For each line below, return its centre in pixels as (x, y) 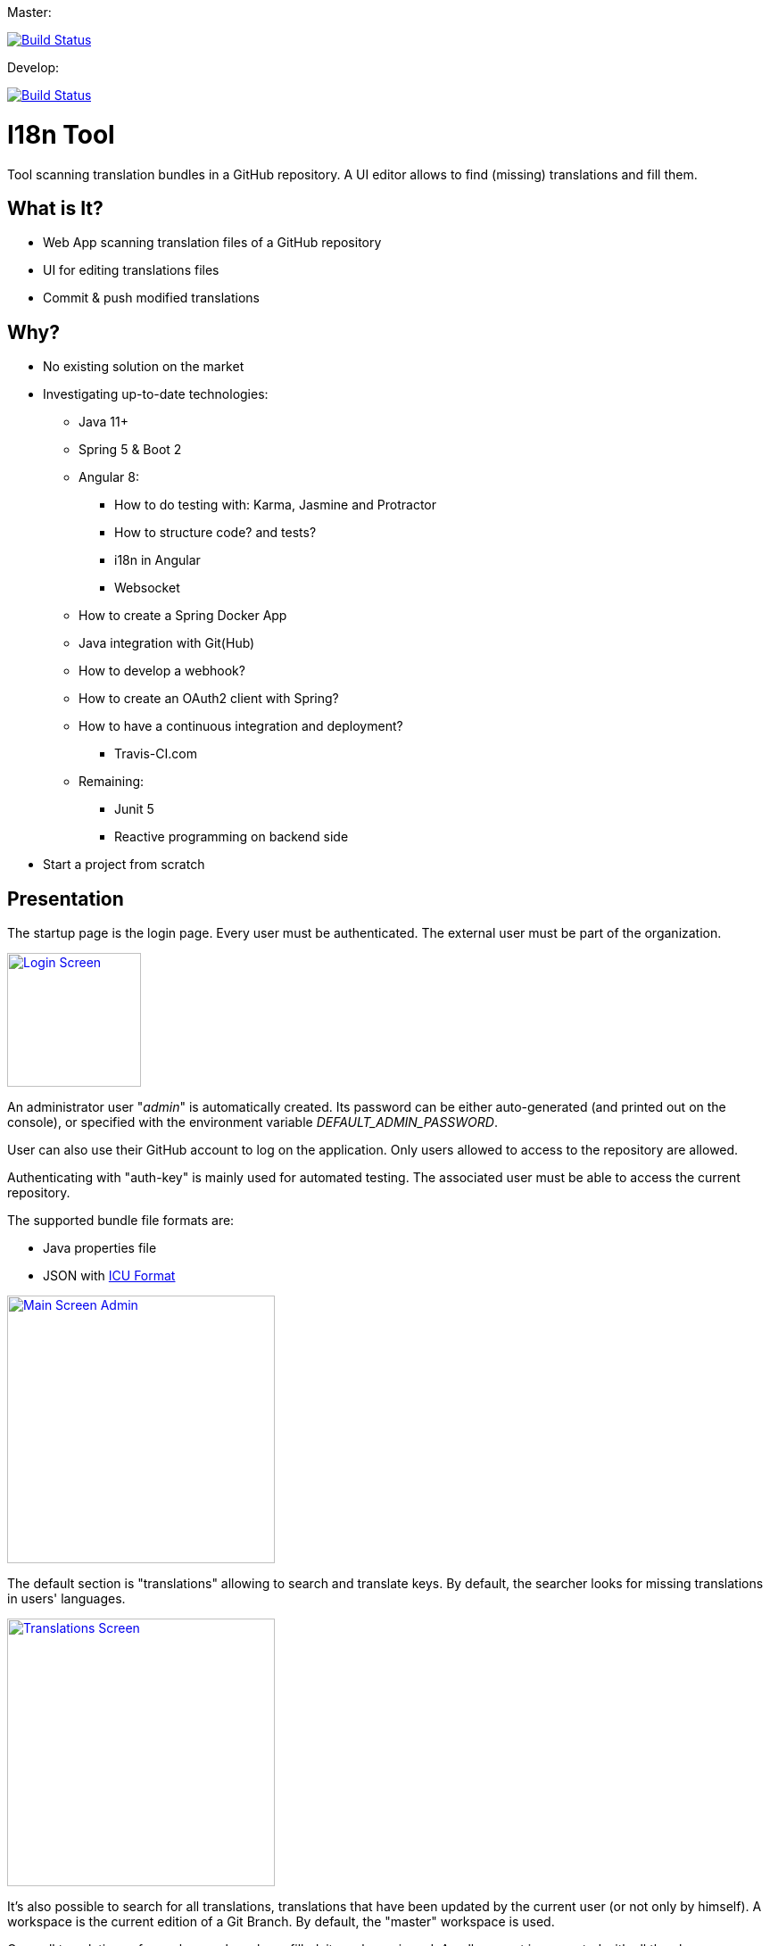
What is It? (55, 208)
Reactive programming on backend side (232, 837)
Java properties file (100, 1248)
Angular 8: (109, 477)
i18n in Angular (157, 560)
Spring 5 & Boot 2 (130, 450)
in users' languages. (66, 1599)
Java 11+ (103, 422)
